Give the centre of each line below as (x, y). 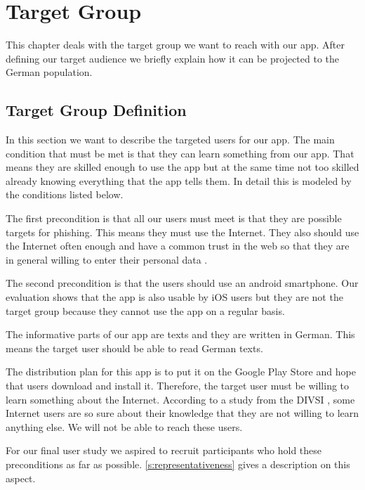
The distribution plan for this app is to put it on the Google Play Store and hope (181, 372)
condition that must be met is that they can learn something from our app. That (180, 153)
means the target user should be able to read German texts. (134, 348)
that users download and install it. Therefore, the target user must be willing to (178, 386)
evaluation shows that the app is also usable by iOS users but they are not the (174, 297)
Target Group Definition (96, 110)
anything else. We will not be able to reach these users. (124, 426)
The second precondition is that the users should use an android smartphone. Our (182, 283)
